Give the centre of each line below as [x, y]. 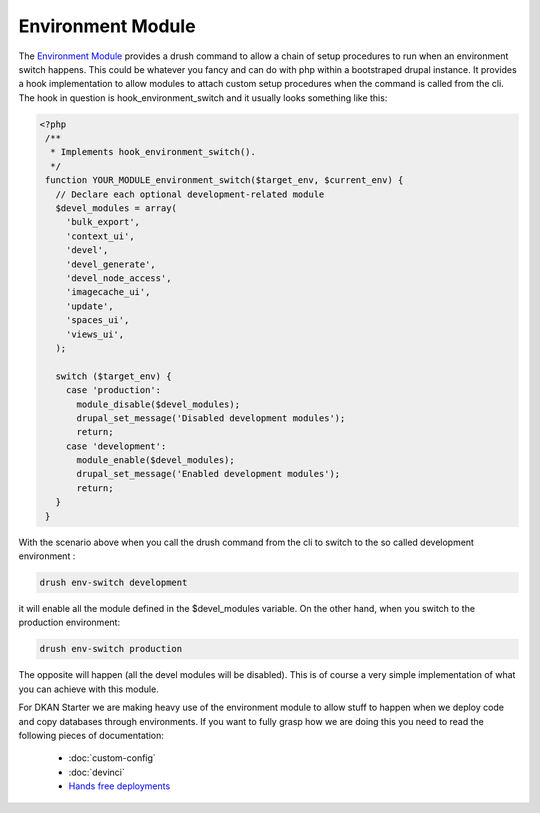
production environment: [69, 622]
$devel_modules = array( [116, 208]
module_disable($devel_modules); [158, 404]
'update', [89, 306]
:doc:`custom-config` [112, 758]
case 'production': [113, 390]
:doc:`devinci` [96, 772]
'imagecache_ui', [108, 292]
